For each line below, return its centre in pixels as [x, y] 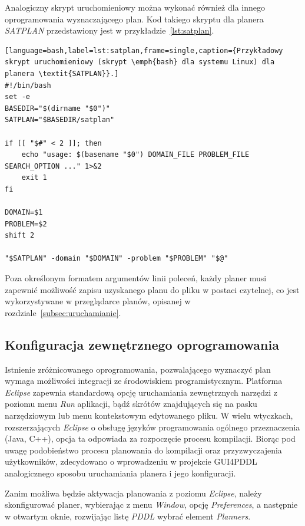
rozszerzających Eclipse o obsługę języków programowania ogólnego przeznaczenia [152, 427]
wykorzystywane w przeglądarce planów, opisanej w [98, 301]
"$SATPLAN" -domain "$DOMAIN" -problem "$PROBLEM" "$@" [117, 259]
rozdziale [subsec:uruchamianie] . [63, 312]
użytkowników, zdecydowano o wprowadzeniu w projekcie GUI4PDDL [131, 461]
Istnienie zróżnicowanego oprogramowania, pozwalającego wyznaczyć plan [138, 369]
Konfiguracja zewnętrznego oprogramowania [142, 344]
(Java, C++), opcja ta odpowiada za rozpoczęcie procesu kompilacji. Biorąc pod [150, 438]
